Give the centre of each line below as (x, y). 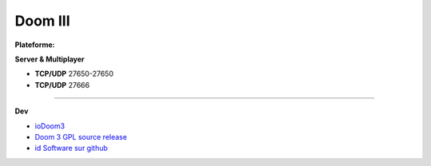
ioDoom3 (50, 126)
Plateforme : (35, 45)
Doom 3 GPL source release (81, 136)
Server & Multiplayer (50, 59)
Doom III (43, 21)
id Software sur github (71, 148)
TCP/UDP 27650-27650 (74, 74)
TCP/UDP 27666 (62, 85)
